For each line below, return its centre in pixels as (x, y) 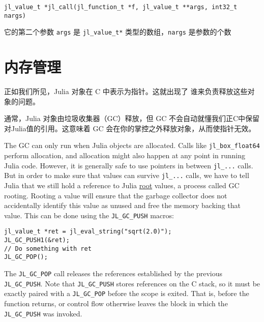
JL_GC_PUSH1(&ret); (37, 240)
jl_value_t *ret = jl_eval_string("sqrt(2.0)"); (88, 232)
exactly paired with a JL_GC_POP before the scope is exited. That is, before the (127, 293)
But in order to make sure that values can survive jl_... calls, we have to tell (127, 175)
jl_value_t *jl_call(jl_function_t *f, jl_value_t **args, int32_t (121, 7)
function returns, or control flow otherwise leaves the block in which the (116, 303)
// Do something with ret (48, 248)
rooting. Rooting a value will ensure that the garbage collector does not (116, 195)
